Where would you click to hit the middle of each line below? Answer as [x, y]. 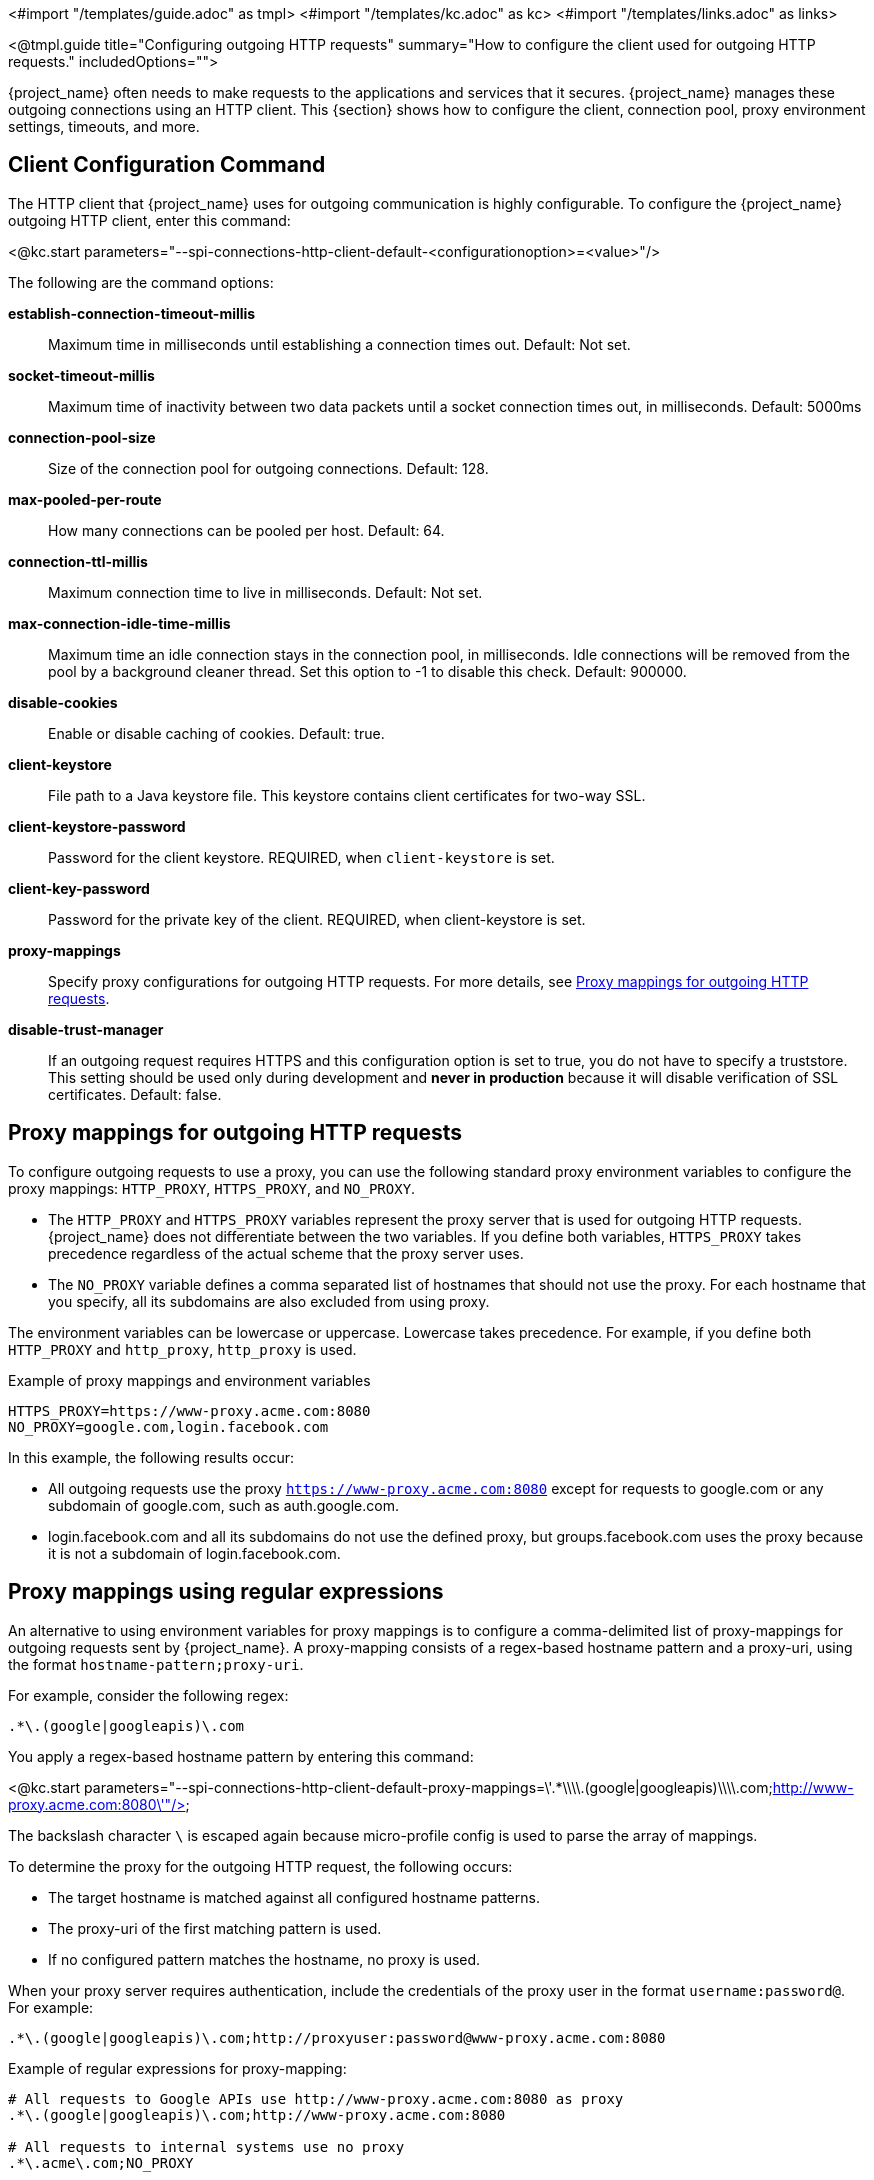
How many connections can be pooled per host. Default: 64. [246, 530]
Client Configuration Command [167, 165]
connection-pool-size [82, 437]
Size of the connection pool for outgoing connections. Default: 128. [268, 468]
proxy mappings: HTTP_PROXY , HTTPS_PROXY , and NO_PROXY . [212, 1188]
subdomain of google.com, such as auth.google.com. [223, 1505]
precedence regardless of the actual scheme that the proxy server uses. [286, 1253]
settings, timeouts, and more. [104, 126]
